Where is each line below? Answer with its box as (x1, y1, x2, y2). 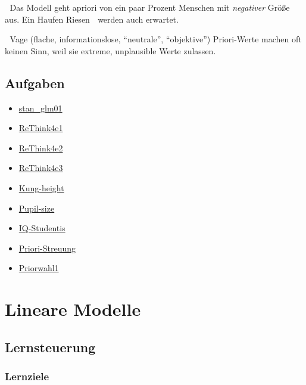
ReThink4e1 (18, 122, 63, 134)
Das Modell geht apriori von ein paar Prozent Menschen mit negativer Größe (10, 1, 290, 13)
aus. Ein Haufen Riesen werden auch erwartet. (5, 13, 179, 25)
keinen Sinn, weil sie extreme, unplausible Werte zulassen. (5, 44, 216, 57)
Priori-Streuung (18, 241, 76, 254)
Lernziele (5, 369, 49, 383)
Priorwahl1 (18, 262, 59, 274)
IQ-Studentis (18, 222, 65, 234)
